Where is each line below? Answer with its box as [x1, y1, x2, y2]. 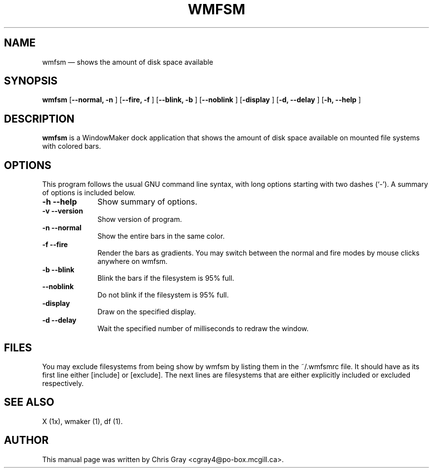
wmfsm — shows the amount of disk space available [42, 57, 214, 66]
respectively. [42, 379, 84, 387]
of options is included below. [42, 188, 135, 197]
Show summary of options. [97, 197, 198, 207]
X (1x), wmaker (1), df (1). [42, 417, 123, 426]
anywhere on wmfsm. [97, 257, 168, 266]
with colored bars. [42, 142, 101, 151]
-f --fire [42, 240, 68, 249]
